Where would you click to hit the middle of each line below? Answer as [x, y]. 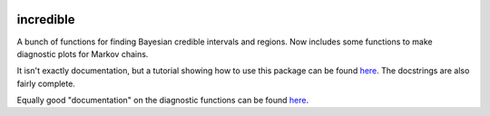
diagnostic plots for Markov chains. [83, 53]
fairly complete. [46, 83]
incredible [46, 19]
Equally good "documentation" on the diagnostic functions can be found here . [162, 101]
